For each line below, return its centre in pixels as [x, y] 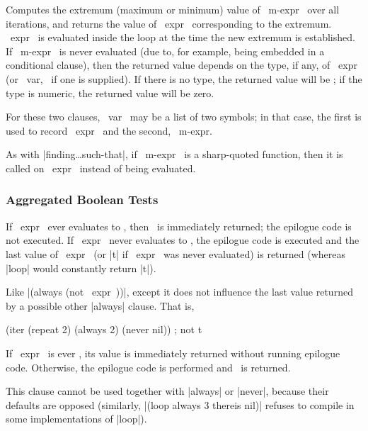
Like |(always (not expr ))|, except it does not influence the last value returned [179, 292]
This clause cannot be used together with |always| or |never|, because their [167, 391]
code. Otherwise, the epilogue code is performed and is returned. [148, 367]
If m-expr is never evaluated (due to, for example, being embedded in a [165, 51]
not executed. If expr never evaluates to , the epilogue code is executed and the [183, 240]
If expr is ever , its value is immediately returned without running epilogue [173, 353]
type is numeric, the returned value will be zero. [110, 93]
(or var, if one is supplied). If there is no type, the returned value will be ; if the [184, 78]
